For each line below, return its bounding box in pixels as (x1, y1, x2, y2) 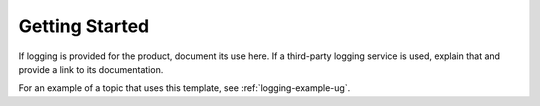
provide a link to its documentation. (18, 63, 164, 75)
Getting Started (18, 15, 150, 37)
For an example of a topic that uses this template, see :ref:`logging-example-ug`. (18, 82, 351, 94)
